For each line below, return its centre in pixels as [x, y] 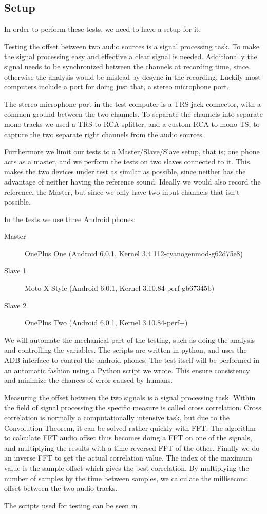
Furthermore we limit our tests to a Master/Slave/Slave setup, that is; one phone [132, 151]
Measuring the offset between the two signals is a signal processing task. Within [130, 397]
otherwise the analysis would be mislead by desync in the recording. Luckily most [132, 76]
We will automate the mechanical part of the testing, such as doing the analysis [130, 339]
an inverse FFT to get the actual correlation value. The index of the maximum [128, 458]
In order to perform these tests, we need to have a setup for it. [103, 29]
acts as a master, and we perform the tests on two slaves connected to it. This [127, 161]
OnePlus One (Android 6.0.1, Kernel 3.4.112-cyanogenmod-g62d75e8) [134, 253]
